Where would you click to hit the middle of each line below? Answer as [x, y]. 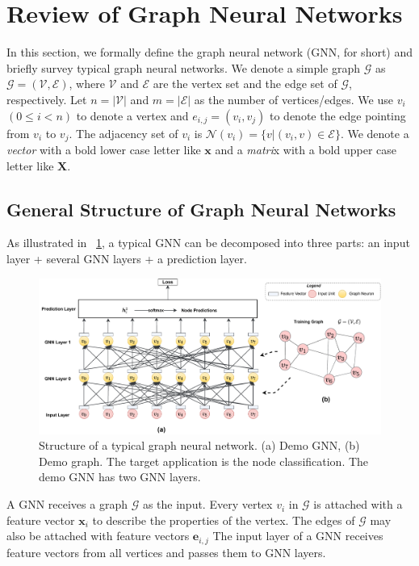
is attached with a [358, 504]
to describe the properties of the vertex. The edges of [224, 520]
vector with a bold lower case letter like [104, 149]
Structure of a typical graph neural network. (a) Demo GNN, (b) [199, 445]
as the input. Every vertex [207, 504]
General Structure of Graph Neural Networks [201, 209]
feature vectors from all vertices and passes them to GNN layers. [166, 552]
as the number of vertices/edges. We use [293, 99]
